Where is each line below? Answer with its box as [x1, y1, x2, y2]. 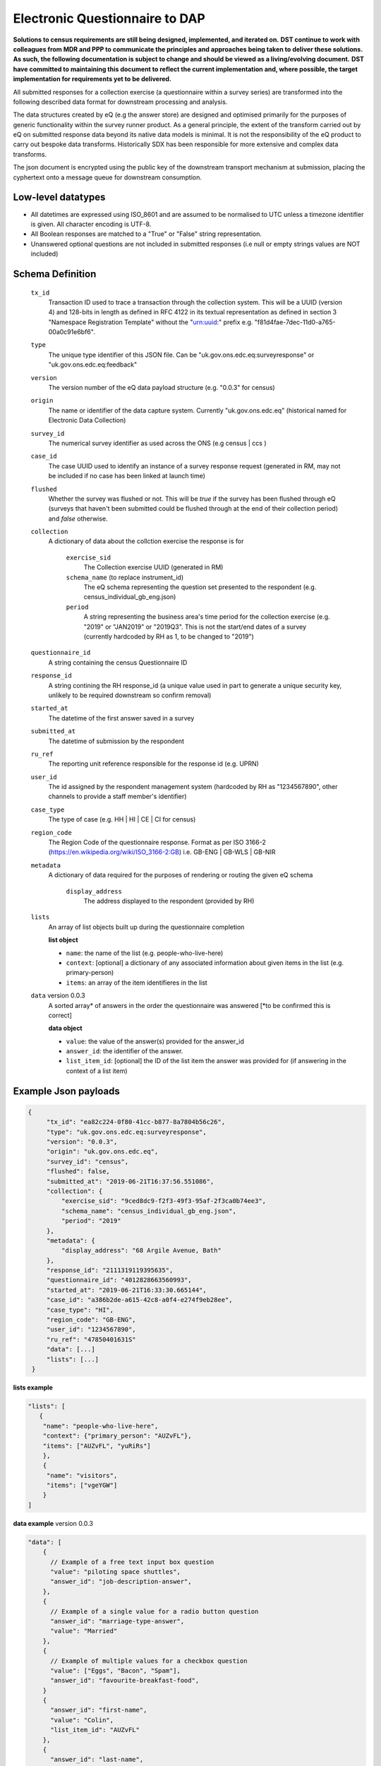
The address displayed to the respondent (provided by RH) [83, 896, 255, 905]
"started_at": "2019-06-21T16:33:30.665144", [46, 1286, 207, 1294]
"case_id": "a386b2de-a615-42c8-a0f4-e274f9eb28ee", [46, 1296, 233, 1304]
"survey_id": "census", [46, 1157, 129, 1166]
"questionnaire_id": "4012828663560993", [46, 1276, 192, 1284]
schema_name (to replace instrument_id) [66, 573, 184, 581]
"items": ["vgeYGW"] [46, 1481, 118, 1490]
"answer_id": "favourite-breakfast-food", [50, 1676, 200, 1685]
